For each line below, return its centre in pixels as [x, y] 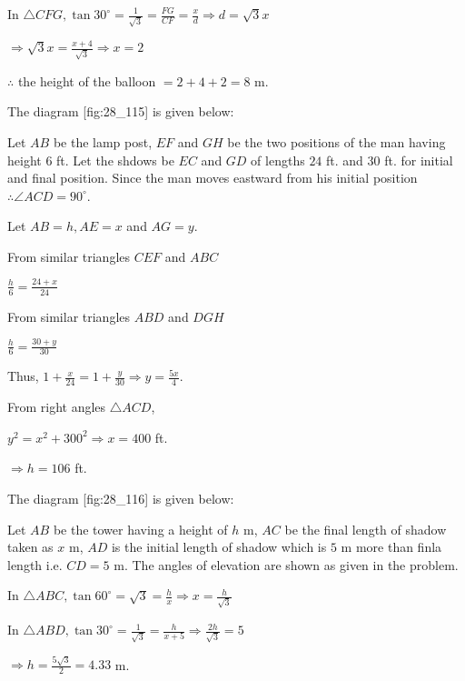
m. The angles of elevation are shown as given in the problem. [286, 564]
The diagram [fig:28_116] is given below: [121, 498]
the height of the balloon [87, 80]
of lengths [278, 160]
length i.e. [35, 564]
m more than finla [391, 547]
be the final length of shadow [366, 529]
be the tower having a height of [140, 529]
